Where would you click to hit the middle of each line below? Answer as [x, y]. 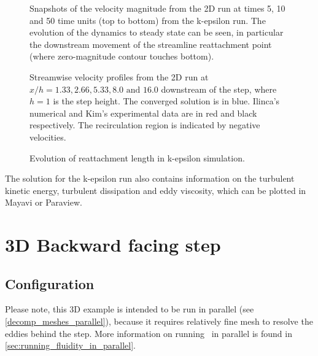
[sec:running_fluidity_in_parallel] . [70, 345]
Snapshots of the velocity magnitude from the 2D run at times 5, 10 [157, 8]
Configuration [50, 283]
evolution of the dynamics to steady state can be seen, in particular [157, 32]
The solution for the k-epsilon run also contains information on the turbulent [150, 178]
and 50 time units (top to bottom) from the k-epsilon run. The [148, 20]
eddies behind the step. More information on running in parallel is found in [149, 333]
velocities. [48, 137]
